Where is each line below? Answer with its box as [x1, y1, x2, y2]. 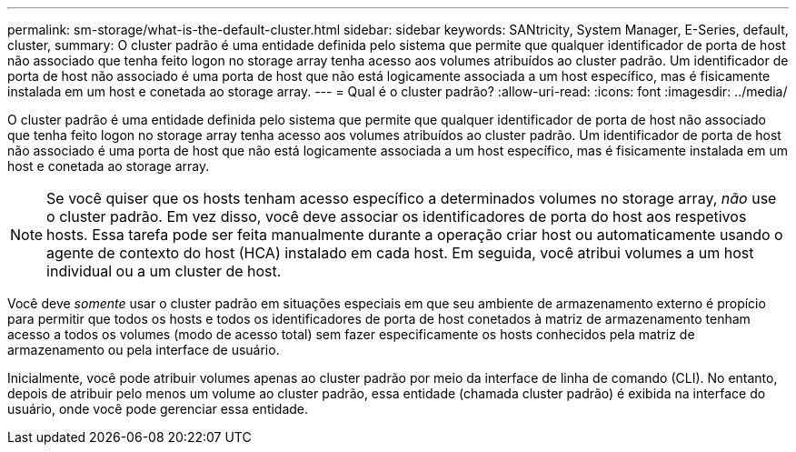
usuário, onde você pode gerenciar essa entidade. [7, 401, 309, 417]
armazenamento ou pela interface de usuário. [7, 342, 280, 357]
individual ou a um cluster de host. [46, 262, 282, 280]
